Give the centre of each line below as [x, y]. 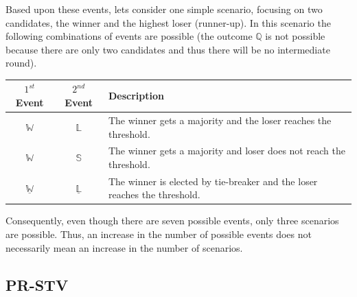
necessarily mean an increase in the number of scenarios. [124, 247]
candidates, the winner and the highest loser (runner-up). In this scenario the [168, 22]
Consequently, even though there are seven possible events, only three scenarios [172, 221]
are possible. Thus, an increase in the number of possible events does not [159, 234]
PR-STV [37, 284]
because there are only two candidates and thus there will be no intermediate [168, 49]
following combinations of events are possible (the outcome [129, 36]
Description [136, 96]
